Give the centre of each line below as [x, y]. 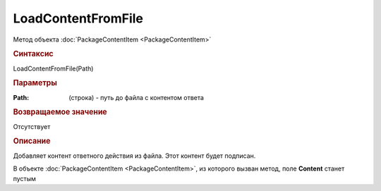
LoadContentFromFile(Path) [53, 68]
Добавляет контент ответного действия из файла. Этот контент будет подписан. [134, 156]
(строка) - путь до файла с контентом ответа [137, 97]
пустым [25, 178]
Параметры [35, 83]
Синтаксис [33, 54]
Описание [32, 141]
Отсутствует [32, 126]
